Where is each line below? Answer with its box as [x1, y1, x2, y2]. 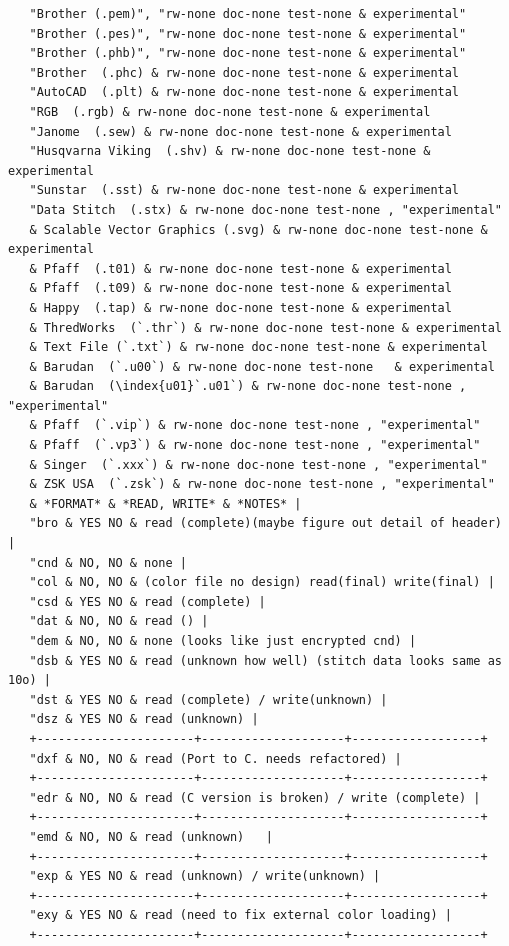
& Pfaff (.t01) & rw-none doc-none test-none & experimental [29, 261, 452, 276]
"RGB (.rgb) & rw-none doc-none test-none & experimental [29, 104, 431, 119]
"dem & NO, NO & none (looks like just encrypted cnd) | [29, 634, 417, 648]
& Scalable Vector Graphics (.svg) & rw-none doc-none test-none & [29, 222, 488, 237]
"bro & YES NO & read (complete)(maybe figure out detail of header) [29, 516, 502, 531]
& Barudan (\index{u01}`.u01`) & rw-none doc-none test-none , [29, 379, 467, 394]
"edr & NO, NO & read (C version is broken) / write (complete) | [29, 790, 481, 805]
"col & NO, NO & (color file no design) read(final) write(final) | [29, 575, 495, 590]
